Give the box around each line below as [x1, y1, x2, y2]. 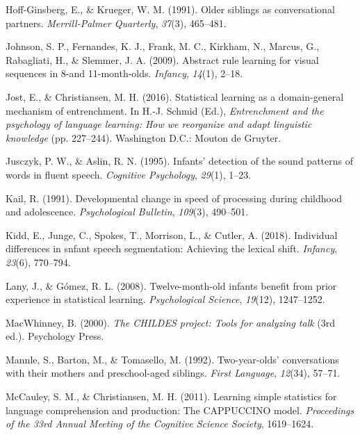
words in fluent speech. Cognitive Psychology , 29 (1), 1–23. [6, 167, 252, 181]
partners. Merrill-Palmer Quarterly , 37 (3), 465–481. [6, 15, 227, 30]
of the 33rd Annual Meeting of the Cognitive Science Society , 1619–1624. [6, 416, 314, 431]
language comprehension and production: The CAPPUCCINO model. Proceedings [6, 402, 354, 417]
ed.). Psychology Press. [6, 329, 104, 343]
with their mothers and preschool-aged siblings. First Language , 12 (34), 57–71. [6, 366, 341, 380]
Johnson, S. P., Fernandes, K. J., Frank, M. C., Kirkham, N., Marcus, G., [6, 39, 320, 54]
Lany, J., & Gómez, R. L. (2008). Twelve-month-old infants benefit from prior [6, 278, 337, 293]
